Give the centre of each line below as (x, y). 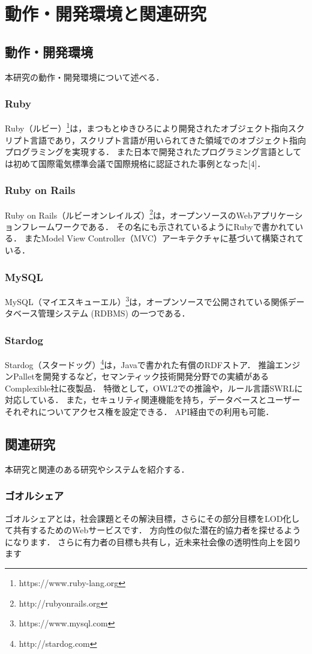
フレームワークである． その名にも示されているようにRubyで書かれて (158, 226)
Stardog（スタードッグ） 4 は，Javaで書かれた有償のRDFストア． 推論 (140, 363)
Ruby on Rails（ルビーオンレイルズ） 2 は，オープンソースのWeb (129, 214)
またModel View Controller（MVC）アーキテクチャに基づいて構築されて (164, 238)
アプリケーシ (277, 215)
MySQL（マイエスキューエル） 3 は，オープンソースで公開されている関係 (146, 300)
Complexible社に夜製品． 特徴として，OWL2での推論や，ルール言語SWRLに (154, 388)
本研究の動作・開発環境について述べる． (85, 77)
